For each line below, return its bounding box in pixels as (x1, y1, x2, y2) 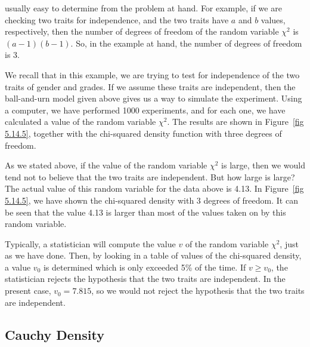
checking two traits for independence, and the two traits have (5, 13, 229, 26)
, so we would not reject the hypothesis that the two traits (91, 284, 305, 297)
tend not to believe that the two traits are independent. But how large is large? (5, 170, 295, 183)
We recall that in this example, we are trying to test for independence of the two (5, 68, 300, 81)
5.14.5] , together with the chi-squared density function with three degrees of (5, 127, 282, 139)
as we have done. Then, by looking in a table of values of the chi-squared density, (5, 249, 302, 262)
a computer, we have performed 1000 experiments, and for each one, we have (5, 103, 286, 116)
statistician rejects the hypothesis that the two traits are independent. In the (5, 272, 286, 285)
